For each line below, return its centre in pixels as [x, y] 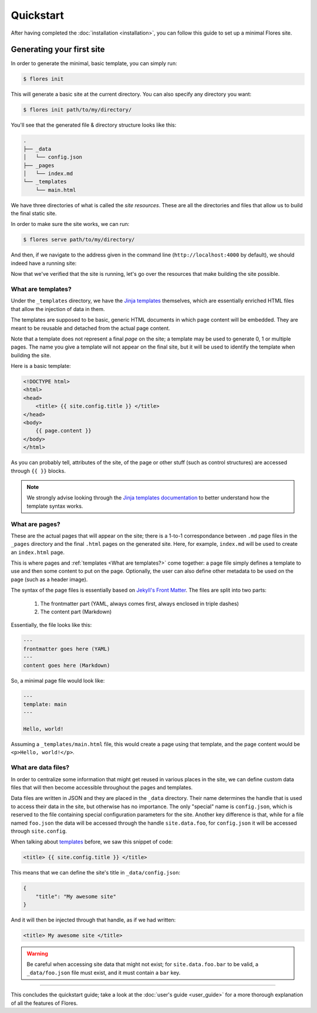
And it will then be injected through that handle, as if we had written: [93, 920]
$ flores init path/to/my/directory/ [77, 110]
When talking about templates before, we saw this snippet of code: [92, 842]
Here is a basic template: [41, 366]
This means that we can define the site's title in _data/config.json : [96, 873]
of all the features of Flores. [44, 1003]
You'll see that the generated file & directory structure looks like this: [94, 125]
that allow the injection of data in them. [58, 309]
